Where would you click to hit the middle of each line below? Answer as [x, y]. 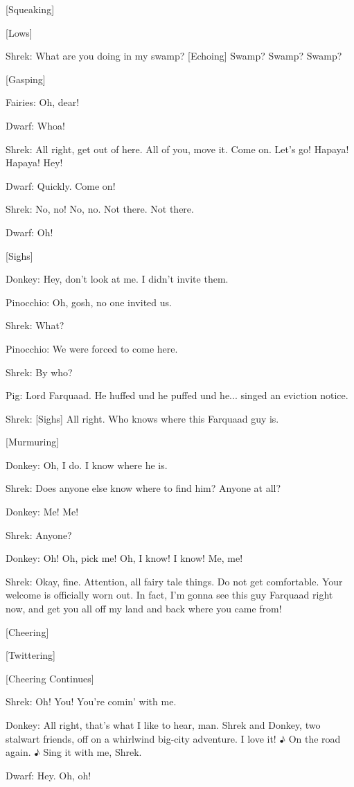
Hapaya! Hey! [34, 162]
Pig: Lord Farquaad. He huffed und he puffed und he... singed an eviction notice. [177, 395]
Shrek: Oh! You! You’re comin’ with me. [91, 701]
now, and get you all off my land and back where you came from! [144, 609]
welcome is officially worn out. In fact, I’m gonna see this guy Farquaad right [169, 595]
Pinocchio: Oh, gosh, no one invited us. [89, 302]
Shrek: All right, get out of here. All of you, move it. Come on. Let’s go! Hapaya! [177, 149]
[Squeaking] [30, 9]
